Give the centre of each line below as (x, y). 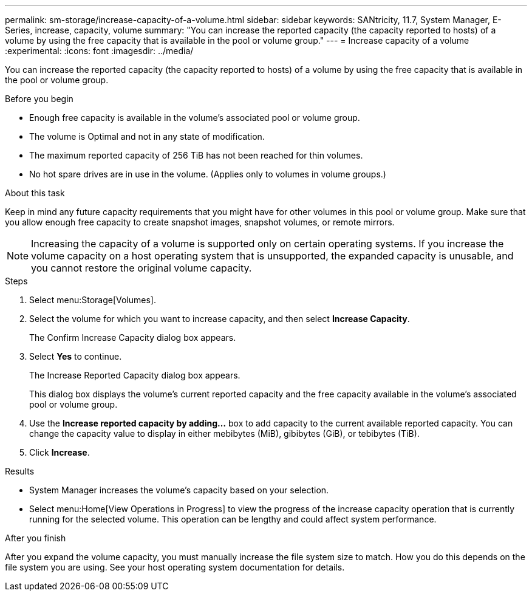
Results (20, 471)
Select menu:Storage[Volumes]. (93, 300)
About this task (35, 193)
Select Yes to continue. (76, 356)
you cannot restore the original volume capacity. (142, 268)
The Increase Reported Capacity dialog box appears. (135, 375)
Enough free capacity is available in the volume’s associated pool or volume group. (195, 118)
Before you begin (39, 99)
